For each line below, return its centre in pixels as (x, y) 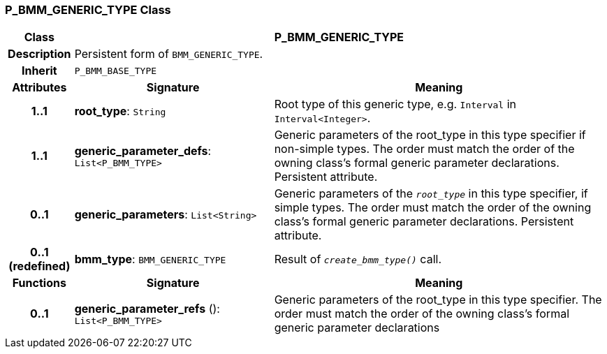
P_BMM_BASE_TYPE (116, 71)
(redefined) (39, 266)
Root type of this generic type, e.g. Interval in (395, 104)
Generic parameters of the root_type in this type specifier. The (438, 300)
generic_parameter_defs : (143, 150)
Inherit (39, 71)
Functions (39, 283)
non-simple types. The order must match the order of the (424, 149)
